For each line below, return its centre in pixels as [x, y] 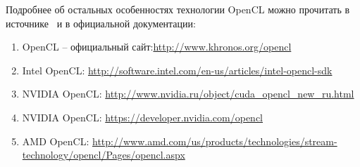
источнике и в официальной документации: [101, 23]
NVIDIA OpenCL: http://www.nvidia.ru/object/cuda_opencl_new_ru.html [188, 94]
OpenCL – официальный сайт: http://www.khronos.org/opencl [157, 47]
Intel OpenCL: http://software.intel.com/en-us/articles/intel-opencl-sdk [177, 70]
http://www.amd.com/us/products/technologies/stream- [215, 141]
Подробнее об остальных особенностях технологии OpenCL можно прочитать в [178, 9]
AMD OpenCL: [56, 141]
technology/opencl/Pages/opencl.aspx [104, 155]
